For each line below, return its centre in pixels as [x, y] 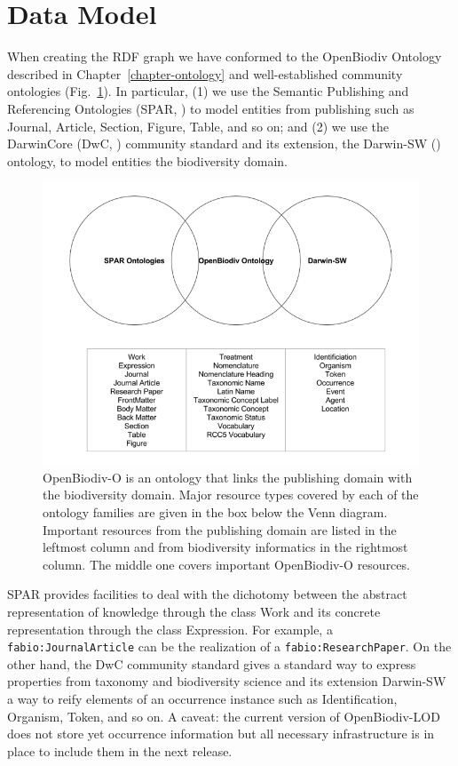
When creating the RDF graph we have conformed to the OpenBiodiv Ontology [225, 56]
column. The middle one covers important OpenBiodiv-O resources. [226, 564]
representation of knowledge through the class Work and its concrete [194, 612]
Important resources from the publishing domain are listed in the [220, 529]
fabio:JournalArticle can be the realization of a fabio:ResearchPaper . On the [229, 646]
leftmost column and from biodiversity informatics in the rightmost [225, 547]
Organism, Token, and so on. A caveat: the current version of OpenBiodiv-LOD [224, 716]
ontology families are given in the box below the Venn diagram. [215, 512]
